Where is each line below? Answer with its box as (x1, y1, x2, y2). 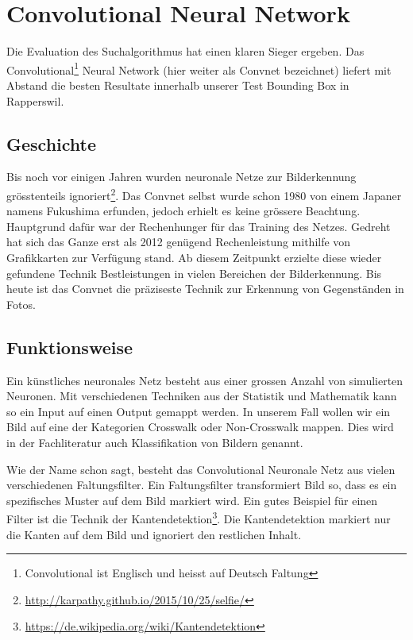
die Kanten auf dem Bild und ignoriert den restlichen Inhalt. (6, 526, 302, 542)
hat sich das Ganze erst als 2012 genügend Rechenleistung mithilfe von (6, 233, 351, 250)
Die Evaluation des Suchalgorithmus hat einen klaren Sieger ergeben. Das (6, 43, 365, 60)
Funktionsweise (6, 334, 133, 359)
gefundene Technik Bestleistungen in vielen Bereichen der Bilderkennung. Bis (6, 264, 382, 281)
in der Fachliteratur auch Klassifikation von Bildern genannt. (6, 434, 303, 450)
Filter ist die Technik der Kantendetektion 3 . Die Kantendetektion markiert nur (6, 508, 391, 526)
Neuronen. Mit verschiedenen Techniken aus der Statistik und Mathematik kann (6, 387, 397, 404)
